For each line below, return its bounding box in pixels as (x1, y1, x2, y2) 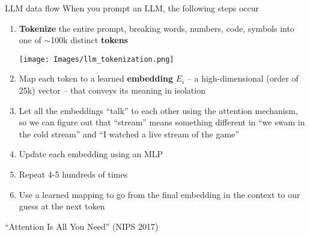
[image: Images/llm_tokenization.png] (19, 55, 174, 64)
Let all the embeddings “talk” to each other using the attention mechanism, (19, 104, 298, 116)
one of (19, 34, 41, 46)
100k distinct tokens (50, 34, 128, 46)
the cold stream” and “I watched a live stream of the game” (19, 127, 239, 140)
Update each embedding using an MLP (19, 148, 163, 160)
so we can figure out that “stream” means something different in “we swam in (19, 116, 305, 128)
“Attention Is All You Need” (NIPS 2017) (5, 220, 159, 232)
